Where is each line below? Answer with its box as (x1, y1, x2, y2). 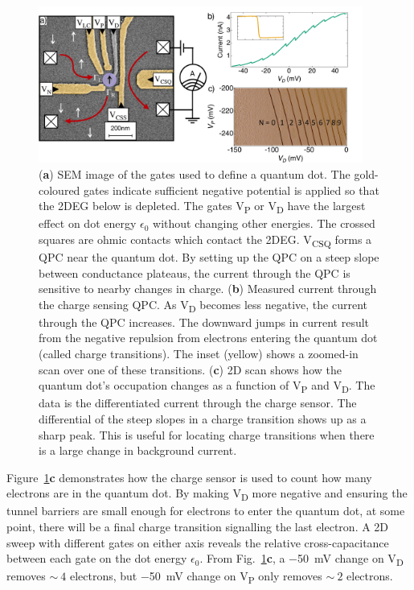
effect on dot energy (39, 215, 137, 232)
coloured (39, 181, 80, 198)
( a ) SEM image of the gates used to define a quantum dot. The (39, 165, 350, 182)
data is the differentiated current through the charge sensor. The (39, 394, 357, 411)
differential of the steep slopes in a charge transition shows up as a (39, 410, 367, 427)
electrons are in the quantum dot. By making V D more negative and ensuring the (6, 485, 408, 504)
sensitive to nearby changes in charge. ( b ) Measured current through (39, 280, 377, 297)
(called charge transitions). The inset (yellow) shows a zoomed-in (39, 345, 359, 362)
